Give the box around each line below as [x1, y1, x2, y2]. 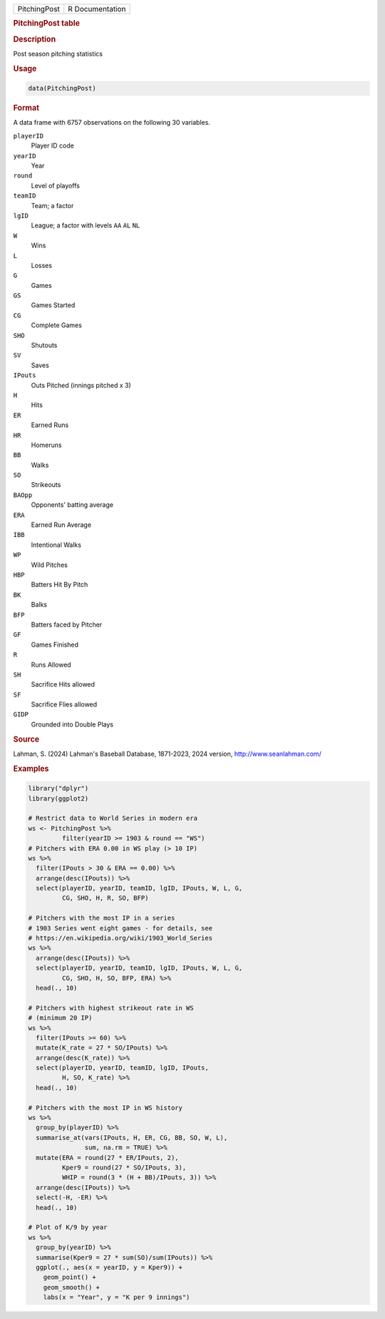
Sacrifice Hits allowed [31, 680, 96, 689]
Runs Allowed [31, 660, 71, 669]
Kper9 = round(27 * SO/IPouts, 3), [61, 1164, 187, 1171]
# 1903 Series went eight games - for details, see [28, 924, 213, 932]
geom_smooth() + [43, 1283, 100, 1291]
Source [13, 734, 40, 744]
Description [13, 34, 56, 44]
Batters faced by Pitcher [31, 620, 103, 629]
